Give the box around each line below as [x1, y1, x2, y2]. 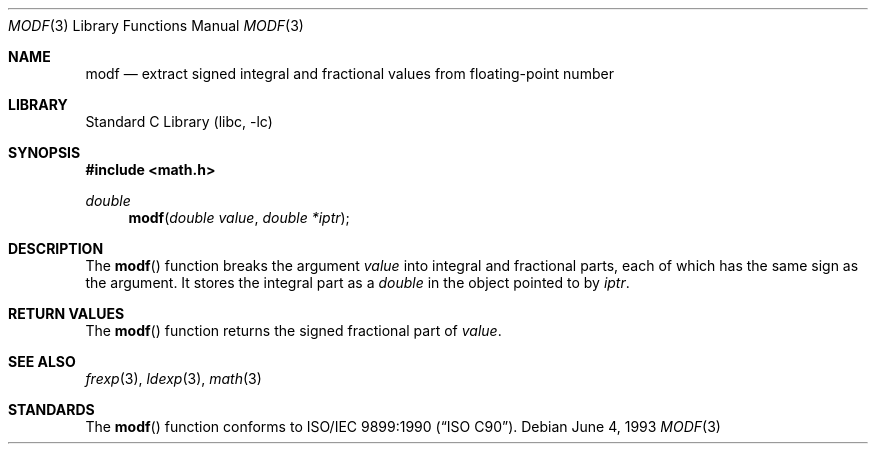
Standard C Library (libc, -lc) [85, 113, 273, 130]
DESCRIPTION [8, 240, 104, 257]
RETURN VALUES [8, 305, 125, 322]
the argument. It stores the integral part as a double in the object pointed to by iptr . [85, 274, 630, 291]
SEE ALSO [8, 353, 76, 370]
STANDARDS [8, 401, 95, 418]
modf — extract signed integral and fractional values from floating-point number [85, 65, 614, 82]
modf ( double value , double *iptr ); [128, 209, 350, 226]
